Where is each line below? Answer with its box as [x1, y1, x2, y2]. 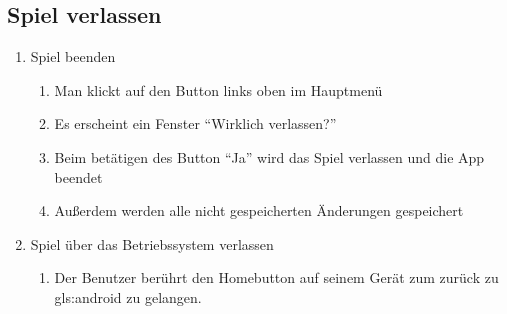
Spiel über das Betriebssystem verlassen [30, 233, 274, 254]
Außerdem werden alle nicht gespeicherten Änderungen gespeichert [54, 200, 464, 221]
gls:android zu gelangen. [54, 286, 202, 307]
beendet [54, 166, 103, 187]
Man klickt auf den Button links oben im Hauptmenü [54, 79, 383, 100]
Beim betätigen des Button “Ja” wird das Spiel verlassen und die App [54, 146, 485, 167]
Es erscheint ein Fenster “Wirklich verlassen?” [54, 113, 337, 134]
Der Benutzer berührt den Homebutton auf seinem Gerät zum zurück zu [54, 267, 499, 288]
